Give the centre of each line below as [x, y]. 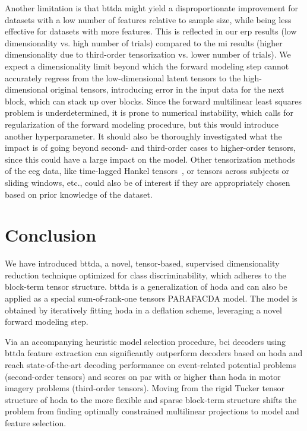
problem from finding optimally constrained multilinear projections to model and [152, 411]
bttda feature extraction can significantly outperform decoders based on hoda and [154, 353]
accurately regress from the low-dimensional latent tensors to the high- [133, 77]
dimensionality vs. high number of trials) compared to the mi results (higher [144, 42]
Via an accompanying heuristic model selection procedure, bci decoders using [145, 341]
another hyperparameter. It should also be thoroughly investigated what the [143, 136]
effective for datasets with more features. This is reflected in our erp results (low [151, 31]
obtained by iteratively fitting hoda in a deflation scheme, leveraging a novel [143, 310]
